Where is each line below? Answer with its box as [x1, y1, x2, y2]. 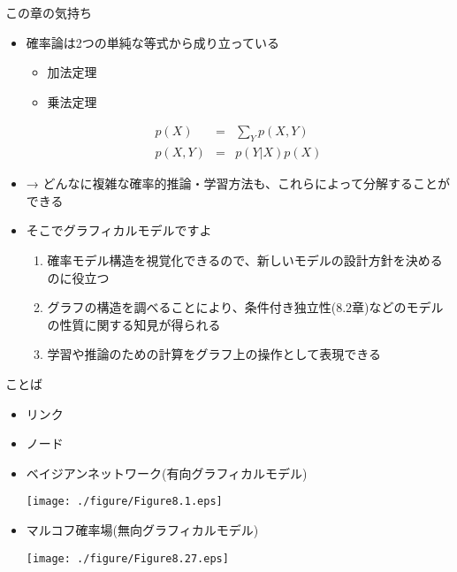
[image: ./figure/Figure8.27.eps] [26, 552, 229, 565]
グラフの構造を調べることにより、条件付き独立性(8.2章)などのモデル [47, 298, 444, 317]
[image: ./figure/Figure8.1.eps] [26, 495, 223, 508]
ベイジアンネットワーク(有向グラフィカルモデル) [26, 463, 308, 482]
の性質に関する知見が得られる [47, 315, 221, 333]
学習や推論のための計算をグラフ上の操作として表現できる [47, 345, 381, 363]
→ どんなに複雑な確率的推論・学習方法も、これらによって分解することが [26, 174, 450, 193]
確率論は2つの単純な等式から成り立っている [26, 33, 280, 51]
